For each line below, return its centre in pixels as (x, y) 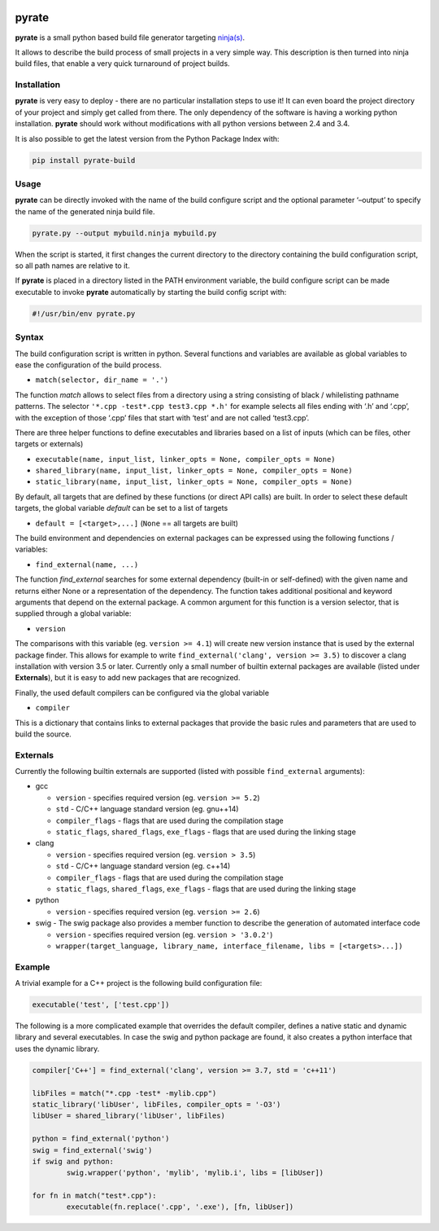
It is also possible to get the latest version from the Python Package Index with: (147, 138)
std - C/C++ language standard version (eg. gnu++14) (147, 809)
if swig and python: (73, 1161)
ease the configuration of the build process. (89, 365)
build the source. (43, 734)
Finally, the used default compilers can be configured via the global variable (142, 692)
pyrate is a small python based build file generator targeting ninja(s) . (130, 37)
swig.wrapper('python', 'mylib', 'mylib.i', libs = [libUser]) (195, 1173)
